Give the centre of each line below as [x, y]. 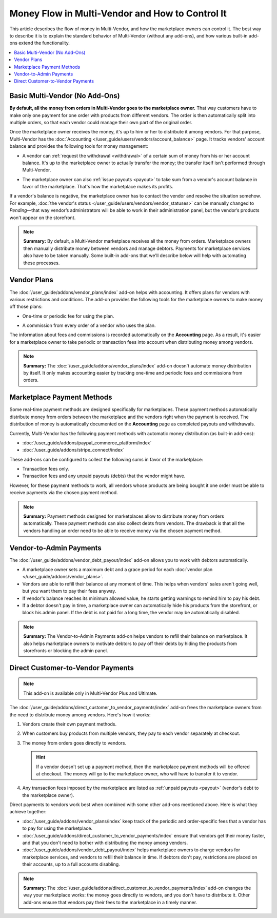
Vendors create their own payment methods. [70, 724]
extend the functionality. [44, 43]
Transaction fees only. [46, 469]
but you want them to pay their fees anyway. [69, 591]
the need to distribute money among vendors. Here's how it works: [80, 715]
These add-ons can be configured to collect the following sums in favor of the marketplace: [106, 459]
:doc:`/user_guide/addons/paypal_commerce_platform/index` [87, 443]
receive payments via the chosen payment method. [64, 493]
